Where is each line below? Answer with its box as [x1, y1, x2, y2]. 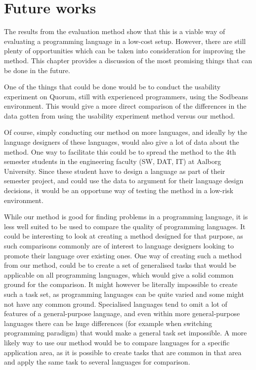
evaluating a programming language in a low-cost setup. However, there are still [4, 36, 246, 46]
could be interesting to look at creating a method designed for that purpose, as [4, 231, 243, 241]
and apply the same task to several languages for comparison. [4, 357, 190, 367]
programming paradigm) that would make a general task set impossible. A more [4, 328, 247, 338]
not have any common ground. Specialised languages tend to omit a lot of [4, 298, 227, 309]
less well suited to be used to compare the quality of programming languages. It [4, 221, 246, 231]
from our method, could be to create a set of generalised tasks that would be [4, 260, 236, 270]
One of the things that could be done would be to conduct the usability [4, 82, 221, 92]
